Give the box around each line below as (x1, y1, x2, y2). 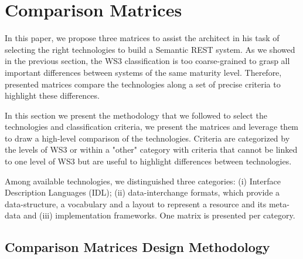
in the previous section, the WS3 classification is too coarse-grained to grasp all (5, 55, 290, 67)
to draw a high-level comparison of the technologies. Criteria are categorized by (5, 132, 290, 144)
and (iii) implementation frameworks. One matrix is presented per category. (23, 209, 295, 221)
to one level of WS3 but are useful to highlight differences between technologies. (5, 155, 292, 167)
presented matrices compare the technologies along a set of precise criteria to (5, 78, 281, 90)
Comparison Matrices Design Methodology (5, 238, 270, 256)
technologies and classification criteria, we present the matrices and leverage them (5, 120, 299, 133)
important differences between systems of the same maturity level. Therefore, (5, 66, 282, 78)
